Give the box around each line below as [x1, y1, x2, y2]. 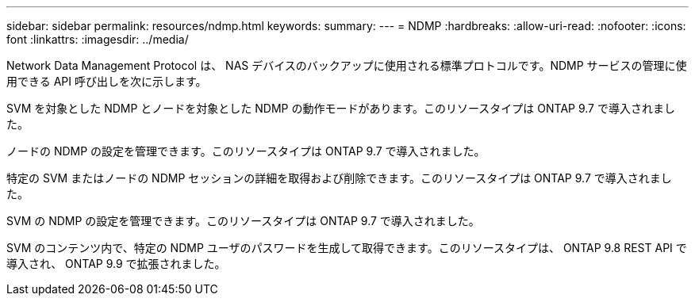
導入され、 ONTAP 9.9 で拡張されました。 [6, 257, 226, 270]
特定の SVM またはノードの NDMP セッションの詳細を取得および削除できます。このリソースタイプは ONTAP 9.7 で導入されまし [6, 171, 672, 185]
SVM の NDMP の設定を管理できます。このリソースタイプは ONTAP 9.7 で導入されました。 [6, 214, 480, 227]
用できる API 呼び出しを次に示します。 [6, 75, 207, 88]
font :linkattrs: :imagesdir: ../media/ [6, 32, 189, 46]
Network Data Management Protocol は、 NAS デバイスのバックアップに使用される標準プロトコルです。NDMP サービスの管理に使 [6, 59, 687, 72]
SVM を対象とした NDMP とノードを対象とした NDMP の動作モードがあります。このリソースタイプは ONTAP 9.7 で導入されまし [6, 101, 675, 115]
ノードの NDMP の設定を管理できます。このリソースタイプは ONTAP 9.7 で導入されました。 [6, 144, 486, 158]
